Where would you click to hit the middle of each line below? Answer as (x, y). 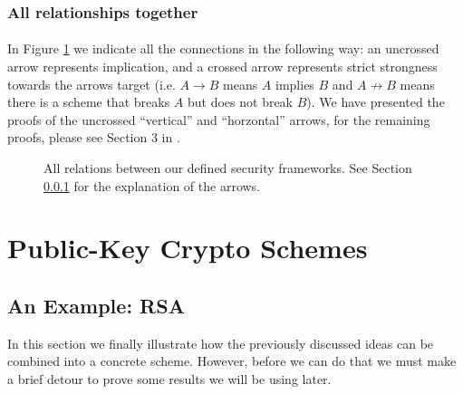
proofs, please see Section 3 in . (94, 137)
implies (295, 84)
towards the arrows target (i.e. (92, 84)
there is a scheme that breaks (89, 102)
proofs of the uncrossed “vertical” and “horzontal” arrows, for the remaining (219, 119)
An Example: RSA (96, 305)
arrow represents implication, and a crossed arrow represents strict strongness (222, 67)
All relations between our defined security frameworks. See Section (228, 168)
